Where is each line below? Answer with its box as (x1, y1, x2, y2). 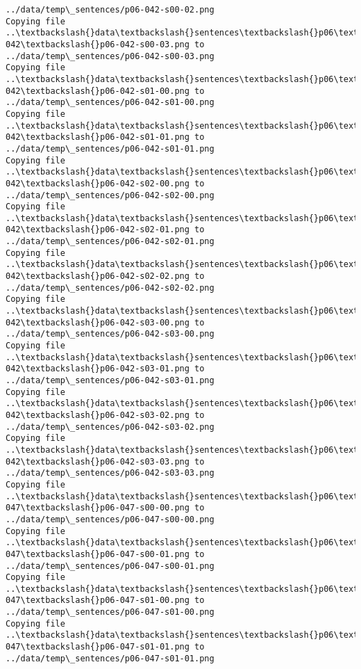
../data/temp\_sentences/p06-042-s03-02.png (6, 421, 215, 432)
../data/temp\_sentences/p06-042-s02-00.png (6, 190, 215, 200)
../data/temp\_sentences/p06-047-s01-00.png (6, 607, 215, 618)
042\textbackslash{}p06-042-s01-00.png (6, 86, 190, 96)
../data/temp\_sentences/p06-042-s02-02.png (6, 282, 215, 293)
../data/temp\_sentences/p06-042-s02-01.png (6, 236, 215, 247)
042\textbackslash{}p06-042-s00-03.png (6, 39, 190, 49)
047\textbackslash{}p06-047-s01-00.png (6, 595, 190, 606)
